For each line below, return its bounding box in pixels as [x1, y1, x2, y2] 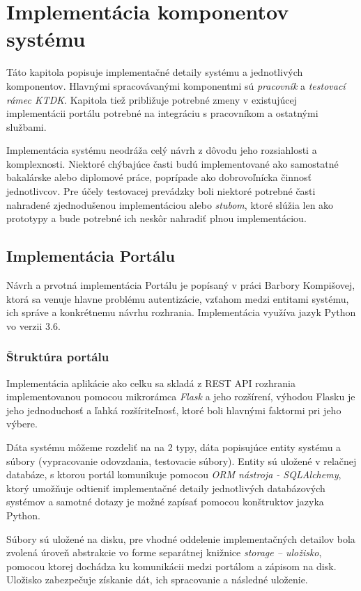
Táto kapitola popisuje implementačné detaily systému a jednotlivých [6, 65, 303, 79]
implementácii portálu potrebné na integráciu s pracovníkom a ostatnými [6, 106, 318, 120]
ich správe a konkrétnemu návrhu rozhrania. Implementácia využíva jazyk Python [6, 305, 356, 320]
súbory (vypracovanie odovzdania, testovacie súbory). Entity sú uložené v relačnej [6, 453, 357, 468]
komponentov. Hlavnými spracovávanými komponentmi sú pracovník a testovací [6, 78, 346, 93]
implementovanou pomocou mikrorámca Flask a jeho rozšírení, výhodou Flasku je [6, 389, 355, 404]
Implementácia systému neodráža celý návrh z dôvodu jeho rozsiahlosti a [6, 143, 317, 157]
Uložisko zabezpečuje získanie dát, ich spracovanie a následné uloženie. [6, 572, 308, 587]
